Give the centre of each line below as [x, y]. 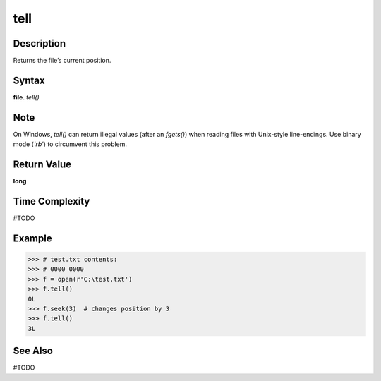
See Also [33, 351]
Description [40, 43]
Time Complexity [52, 201]
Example [32, 238]
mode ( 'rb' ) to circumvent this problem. [70, 144]
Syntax [29, 80]
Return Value [42, 165]
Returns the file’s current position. [62, 61]
